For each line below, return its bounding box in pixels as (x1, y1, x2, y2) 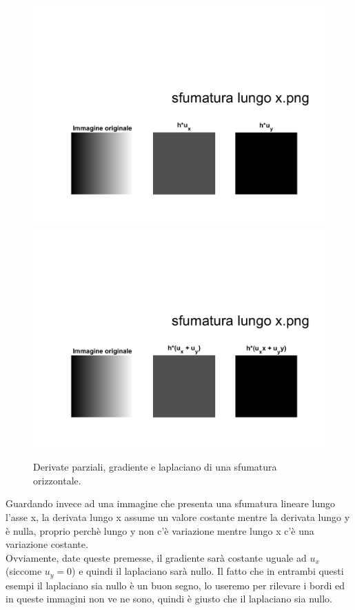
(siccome (6, 564, 42, 578)
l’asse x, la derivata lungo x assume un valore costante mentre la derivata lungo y (6, 509, 350, 524)
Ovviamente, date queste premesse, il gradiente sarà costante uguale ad (6, 550, 307, 564)
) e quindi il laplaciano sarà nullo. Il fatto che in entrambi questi (72, 564, 344, 578)
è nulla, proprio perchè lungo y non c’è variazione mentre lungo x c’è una (6, 523, 314, 538)
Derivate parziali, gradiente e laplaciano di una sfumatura (33, 460, 277, 474)
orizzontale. (33, 473, 81, 487)
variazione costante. (6, 537, 88, 551)
